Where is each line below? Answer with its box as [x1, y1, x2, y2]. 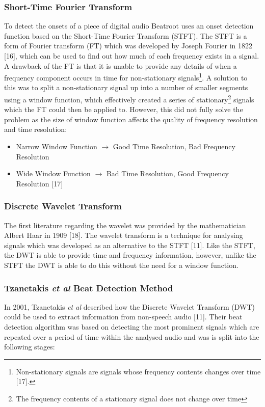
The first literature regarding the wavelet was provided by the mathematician [4, 220, 246, 230]
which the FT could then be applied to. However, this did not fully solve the [4, 104, 243, 115]
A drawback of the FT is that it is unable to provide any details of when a [4, 60, 237, 71]
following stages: [4, 341, 55, 352]
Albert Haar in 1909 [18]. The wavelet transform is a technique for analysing [4, 230, 243, 240]
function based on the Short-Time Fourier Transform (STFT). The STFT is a [4, 30, 247, 41]
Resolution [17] [16, 178, 63, 188]
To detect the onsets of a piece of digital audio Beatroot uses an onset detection [4, 20, 254, 31]
